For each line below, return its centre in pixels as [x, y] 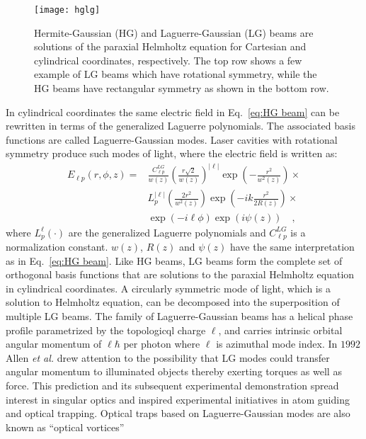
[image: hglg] [67, 10]
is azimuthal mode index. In [277, 344]
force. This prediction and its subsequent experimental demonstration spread [172, 385]
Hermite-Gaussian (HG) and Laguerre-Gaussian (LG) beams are [174, 32]
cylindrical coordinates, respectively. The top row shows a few [168, 60]
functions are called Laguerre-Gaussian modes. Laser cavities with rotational [172, 139]
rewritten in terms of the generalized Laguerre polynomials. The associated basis [181, 126]
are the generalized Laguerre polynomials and [167, 232]
